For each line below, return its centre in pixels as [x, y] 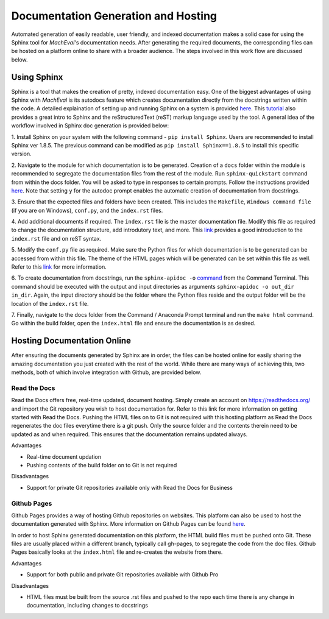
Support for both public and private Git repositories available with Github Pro [122, 575]
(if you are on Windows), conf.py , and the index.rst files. [87, 210]
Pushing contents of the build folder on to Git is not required [102, 465]
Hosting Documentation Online [71, 341]
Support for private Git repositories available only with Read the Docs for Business [129, 487]
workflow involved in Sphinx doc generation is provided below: [90, 126]
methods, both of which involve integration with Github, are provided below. [106, 372]
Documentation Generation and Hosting [114, 16]
